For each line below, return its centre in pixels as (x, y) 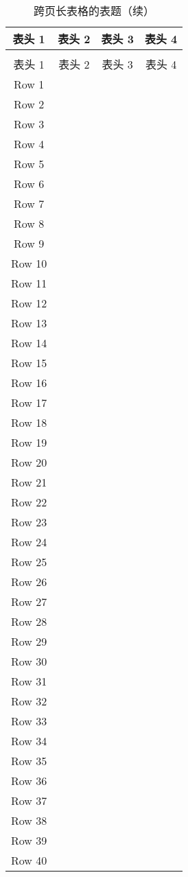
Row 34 (29, 741)
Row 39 (29, 840)
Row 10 (29, 263)
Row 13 (29, 323)
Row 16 (29, 383)
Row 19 (29, 442)
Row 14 (29, 343)
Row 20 (29, 462)
